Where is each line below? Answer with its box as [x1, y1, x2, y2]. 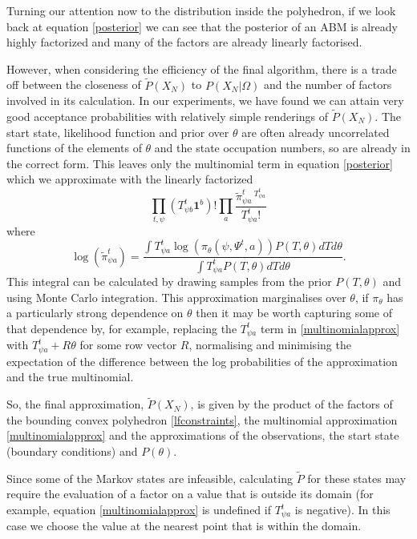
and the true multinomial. [6, 368, 134, 385]
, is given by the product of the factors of [190, 396, 393, 412]
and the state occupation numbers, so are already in [154, 139, 411, 156]
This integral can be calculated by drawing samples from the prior [6, 273, 332, 290]
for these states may [307, 469, 407, 486]
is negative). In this [294, 501, 391, 518]
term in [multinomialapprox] [260, 320, 400, 336]
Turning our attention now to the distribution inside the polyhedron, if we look [6, 2, 396, 18]
